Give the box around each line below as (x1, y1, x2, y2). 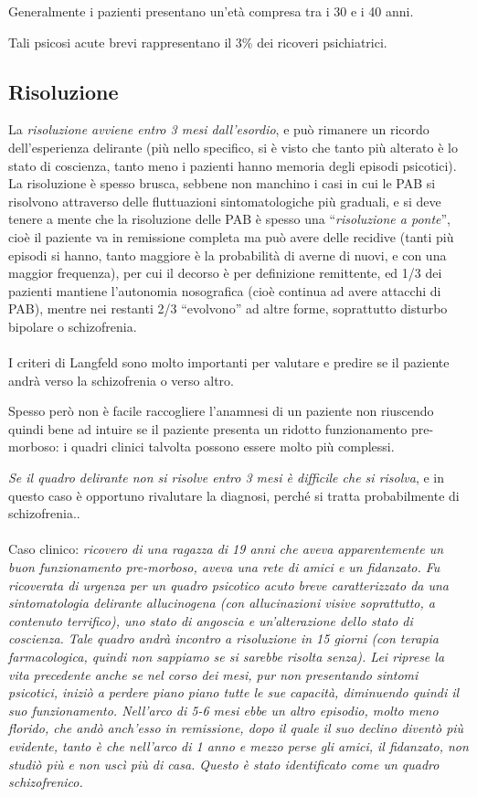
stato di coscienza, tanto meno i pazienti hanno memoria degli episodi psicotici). (8, 155, 457, 175)
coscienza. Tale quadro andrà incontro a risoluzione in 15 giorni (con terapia (8, 629, 439, 648)
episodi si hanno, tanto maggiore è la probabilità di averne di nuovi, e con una (8, 245, 447, 264)
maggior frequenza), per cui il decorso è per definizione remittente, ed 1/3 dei (8, 263, 442, 282)
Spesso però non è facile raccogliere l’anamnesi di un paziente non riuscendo (8, 401, 434, 420)
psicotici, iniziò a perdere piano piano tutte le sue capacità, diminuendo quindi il (8, 683, 460, 702)
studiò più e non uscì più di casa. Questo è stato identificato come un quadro (8, 754, 440, 773)
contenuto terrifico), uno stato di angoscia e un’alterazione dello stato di (8, 611, 413, 630)
